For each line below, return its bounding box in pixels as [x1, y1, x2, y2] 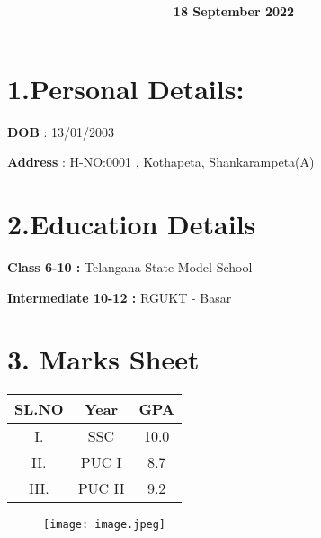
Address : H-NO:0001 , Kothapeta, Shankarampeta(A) [7, 152, 315, 171]
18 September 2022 [173, 2, 295, 21]
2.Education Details [7, 205, 256, 242]
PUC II [77, 478, 125, 499]
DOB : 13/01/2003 [7, 122, 115, 141]
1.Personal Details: [7, 69, 245, 106]
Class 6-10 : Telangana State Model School [7, 258, 253, 277]
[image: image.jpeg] [43, 518, 166, 532]
